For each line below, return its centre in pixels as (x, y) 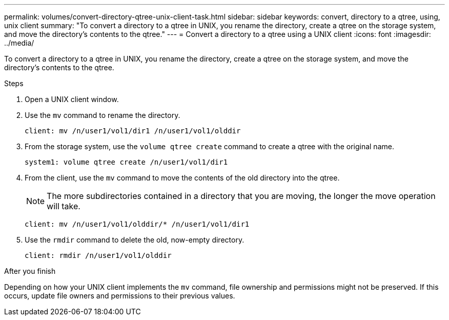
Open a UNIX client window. (72, 99)
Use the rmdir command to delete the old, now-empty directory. (135, 240)
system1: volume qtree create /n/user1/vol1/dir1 (126, 162)
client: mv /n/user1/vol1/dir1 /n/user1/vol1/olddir (133, 131)
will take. (64, 206)
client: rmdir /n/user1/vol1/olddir (98, 255)
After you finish (30, 271)
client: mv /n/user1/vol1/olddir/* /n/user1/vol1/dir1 (137, 224)
